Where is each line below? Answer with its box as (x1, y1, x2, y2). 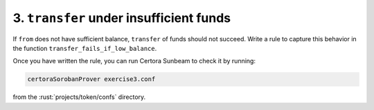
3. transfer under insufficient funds (12, 10, 231, 25)
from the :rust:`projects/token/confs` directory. (12, 93, 146, 101)
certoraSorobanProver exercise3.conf (27, 76, 156, 83)
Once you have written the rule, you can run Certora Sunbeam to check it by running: (12, 57, 256, 65)
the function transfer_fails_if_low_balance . (12, 44, 157, 52)
